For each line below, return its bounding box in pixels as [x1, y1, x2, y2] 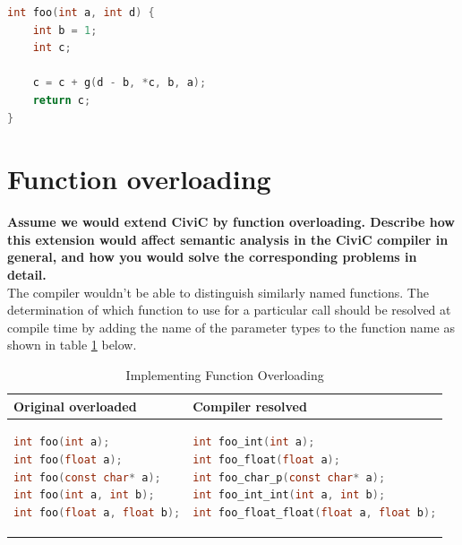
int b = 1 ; [32, 23, 98, 37]
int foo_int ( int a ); [192, 436, 315, 449]
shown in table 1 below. [7, 335, 137, 354]
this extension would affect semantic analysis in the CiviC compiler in [7, 229, 449, 248]
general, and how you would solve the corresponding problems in [7, 247, 417, 266]
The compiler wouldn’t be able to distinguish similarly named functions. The [7, 282, 429, 301]
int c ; [32, 41, 72, 55]
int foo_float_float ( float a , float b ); [192, 506, 437, 519]
